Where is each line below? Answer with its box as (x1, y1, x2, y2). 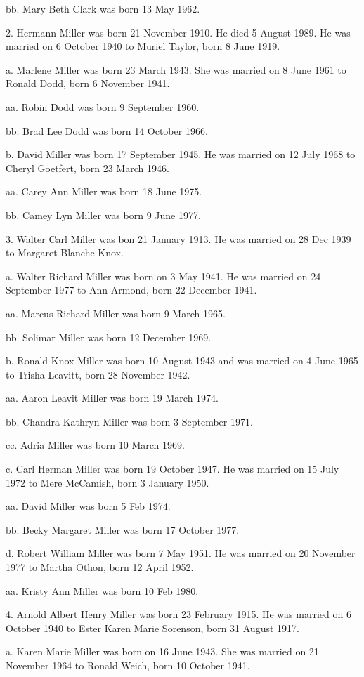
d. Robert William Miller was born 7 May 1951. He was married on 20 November (6, 546, 356, 560)
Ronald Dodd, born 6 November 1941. (6, 76, 170, 91)
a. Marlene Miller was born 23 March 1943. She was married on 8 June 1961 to (6, 62, 346, 77)
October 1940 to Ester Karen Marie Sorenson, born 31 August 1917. (6, 620, 299, 635)
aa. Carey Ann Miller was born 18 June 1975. (6, 184, 202, 199)
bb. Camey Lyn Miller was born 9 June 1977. (6, 207, 201, 222)
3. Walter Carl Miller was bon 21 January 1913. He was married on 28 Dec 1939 (6, 231, 351, 246)
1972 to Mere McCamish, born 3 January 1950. (6, 475, 209, 489)
